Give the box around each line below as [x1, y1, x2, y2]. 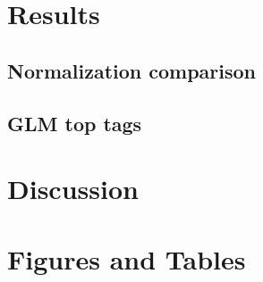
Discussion [7, 170, 139, 207]
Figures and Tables [7, 240, 246, 277]
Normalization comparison [7, 56, 257, 84]
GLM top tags [7, 109, 142, 137]
